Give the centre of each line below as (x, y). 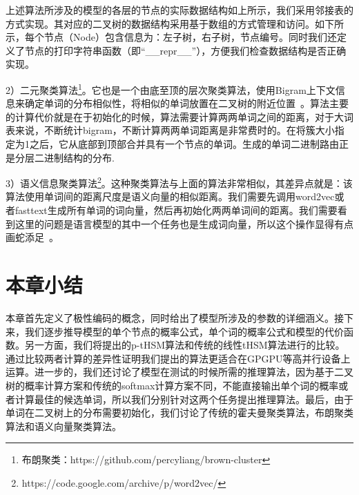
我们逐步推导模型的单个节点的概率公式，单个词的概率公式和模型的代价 (184, 331)
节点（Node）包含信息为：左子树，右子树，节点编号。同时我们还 (190, 37)
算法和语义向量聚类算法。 (64, 426)
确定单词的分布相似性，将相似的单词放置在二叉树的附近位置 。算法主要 (186, 103)
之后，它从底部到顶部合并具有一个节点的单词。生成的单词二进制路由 (184, 144)
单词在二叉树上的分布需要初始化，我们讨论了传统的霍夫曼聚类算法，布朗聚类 (179, 412)
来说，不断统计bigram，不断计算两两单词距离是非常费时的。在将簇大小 (175, 130)
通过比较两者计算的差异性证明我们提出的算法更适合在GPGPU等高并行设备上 (178, 358)
